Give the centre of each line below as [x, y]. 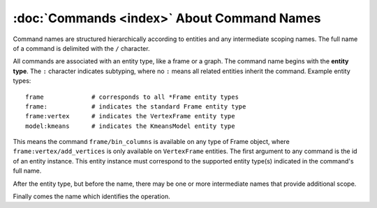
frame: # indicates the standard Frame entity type [136, 106]
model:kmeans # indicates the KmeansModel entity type [130, 126]
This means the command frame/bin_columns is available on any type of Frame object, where [151, 142]
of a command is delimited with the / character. [81, 48]
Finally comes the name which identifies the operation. [91, 197]
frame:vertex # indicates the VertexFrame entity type [130, 116]
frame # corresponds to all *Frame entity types [132, 97]
